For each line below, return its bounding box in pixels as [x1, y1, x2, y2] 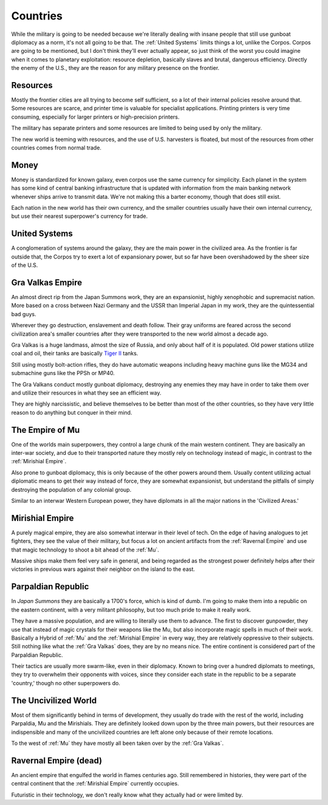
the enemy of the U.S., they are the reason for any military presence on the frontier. [11, 64, 220, 72]
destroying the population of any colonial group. [11, 486, 132, 493]
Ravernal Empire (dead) [11, 755, 103, 765]
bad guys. [11, 310, 36, 317]
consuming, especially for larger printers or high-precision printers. [11, 113, 180, 120]
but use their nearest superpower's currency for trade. [11, 213, 148, 220]
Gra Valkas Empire [11, 277, 83, 288]
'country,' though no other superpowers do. [11, 679, 121, 686]
